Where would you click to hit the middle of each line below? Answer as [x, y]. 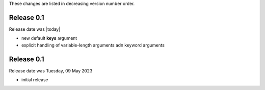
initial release [35, 79]
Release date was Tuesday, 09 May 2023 [51, 70]
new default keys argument [49, 38]
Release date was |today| [35, 29]
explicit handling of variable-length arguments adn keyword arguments [93, 45]
